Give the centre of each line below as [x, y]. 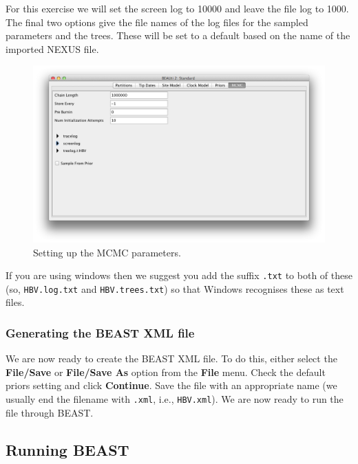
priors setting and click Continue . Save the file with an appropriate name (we [171, 385]
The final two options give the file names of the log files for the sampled [157, 22]
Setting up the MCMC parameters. [107, 252]
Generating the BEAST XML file [100, 332]
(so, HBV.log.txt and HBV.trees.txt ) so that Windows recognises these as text [175, 288]
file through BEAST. [50, 412]
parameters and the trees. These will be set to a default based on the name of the [178, 35]
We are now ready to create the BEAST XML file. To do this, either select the [171, 358]
